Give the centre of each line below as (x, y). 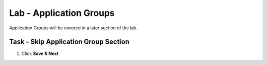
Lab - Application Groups (62, 13)
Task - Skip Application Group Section (69, 42)
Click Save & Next (40, 54)
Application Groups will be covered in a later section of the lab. (73, 28)
